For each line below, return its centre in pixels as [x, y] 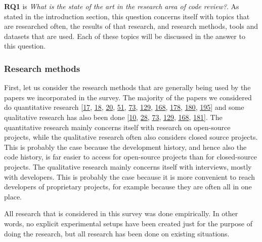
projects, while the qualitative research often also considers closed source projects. [131, 137]
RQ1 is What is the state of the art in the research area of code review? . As [122, 6]
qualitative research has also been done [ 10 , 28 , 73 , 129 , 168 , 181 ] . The [113, 117]
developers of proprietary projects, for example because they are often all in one [128, 187]
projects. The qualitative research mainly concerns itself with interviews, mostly [128, 166]
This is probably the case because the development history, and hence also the [125, 147]
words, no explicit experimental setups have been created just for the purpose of [128, 223]
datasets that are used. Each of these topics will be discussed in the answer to [125, 36]
